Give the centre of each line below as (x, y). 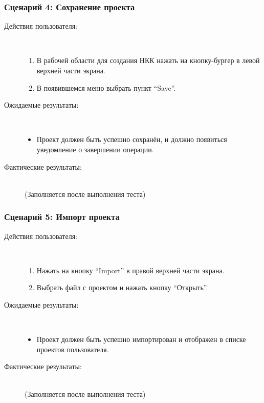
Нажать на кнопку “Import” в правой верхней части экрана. (130, 270)
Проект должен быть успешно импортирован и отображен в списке (141, 339)
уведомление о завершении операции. (95, 149)
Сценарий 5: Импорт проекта (62, 217)
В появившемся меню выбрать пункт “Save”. (106, 87)
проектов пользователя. (73, 349)
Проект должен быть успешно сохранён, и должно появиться (132, 139)
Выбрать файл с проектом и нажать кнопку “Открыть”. (122, 287)
